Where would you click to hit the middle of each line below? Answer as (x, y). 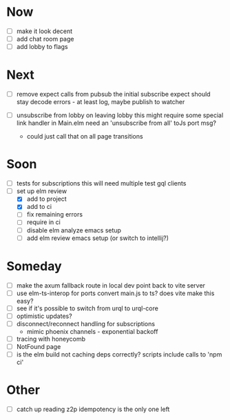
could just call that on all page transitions (85, 137)
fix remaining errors (55, 214)
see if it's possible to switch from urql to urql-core (87, 308)
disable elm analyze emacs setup (74, 230)
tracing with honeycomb (51, 339)
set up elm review (41, 191)
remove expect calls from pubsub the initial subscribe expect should (113, 94)
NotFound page (39, 346)
